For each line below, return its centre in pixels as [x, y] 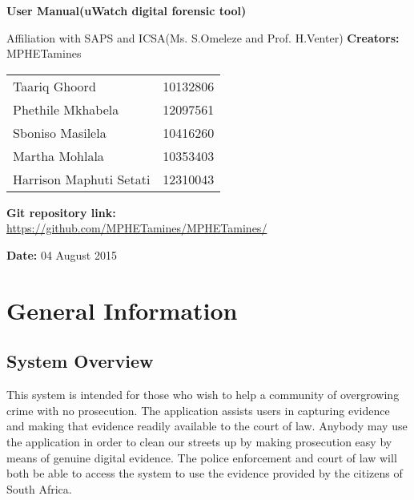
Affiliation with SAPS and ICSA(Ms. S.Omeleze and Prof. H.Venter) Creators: [203, 37]
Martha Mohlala [58, 155]
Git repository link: [61, 212]
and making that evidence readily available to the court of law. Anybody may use [207, 426]
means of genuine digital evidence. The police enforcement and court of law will [202, 457]
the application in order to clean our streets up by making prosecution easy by [199, 441]
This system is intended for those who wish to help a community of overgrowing [203, 395]
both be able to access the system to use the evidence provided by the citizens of [205, 473]
